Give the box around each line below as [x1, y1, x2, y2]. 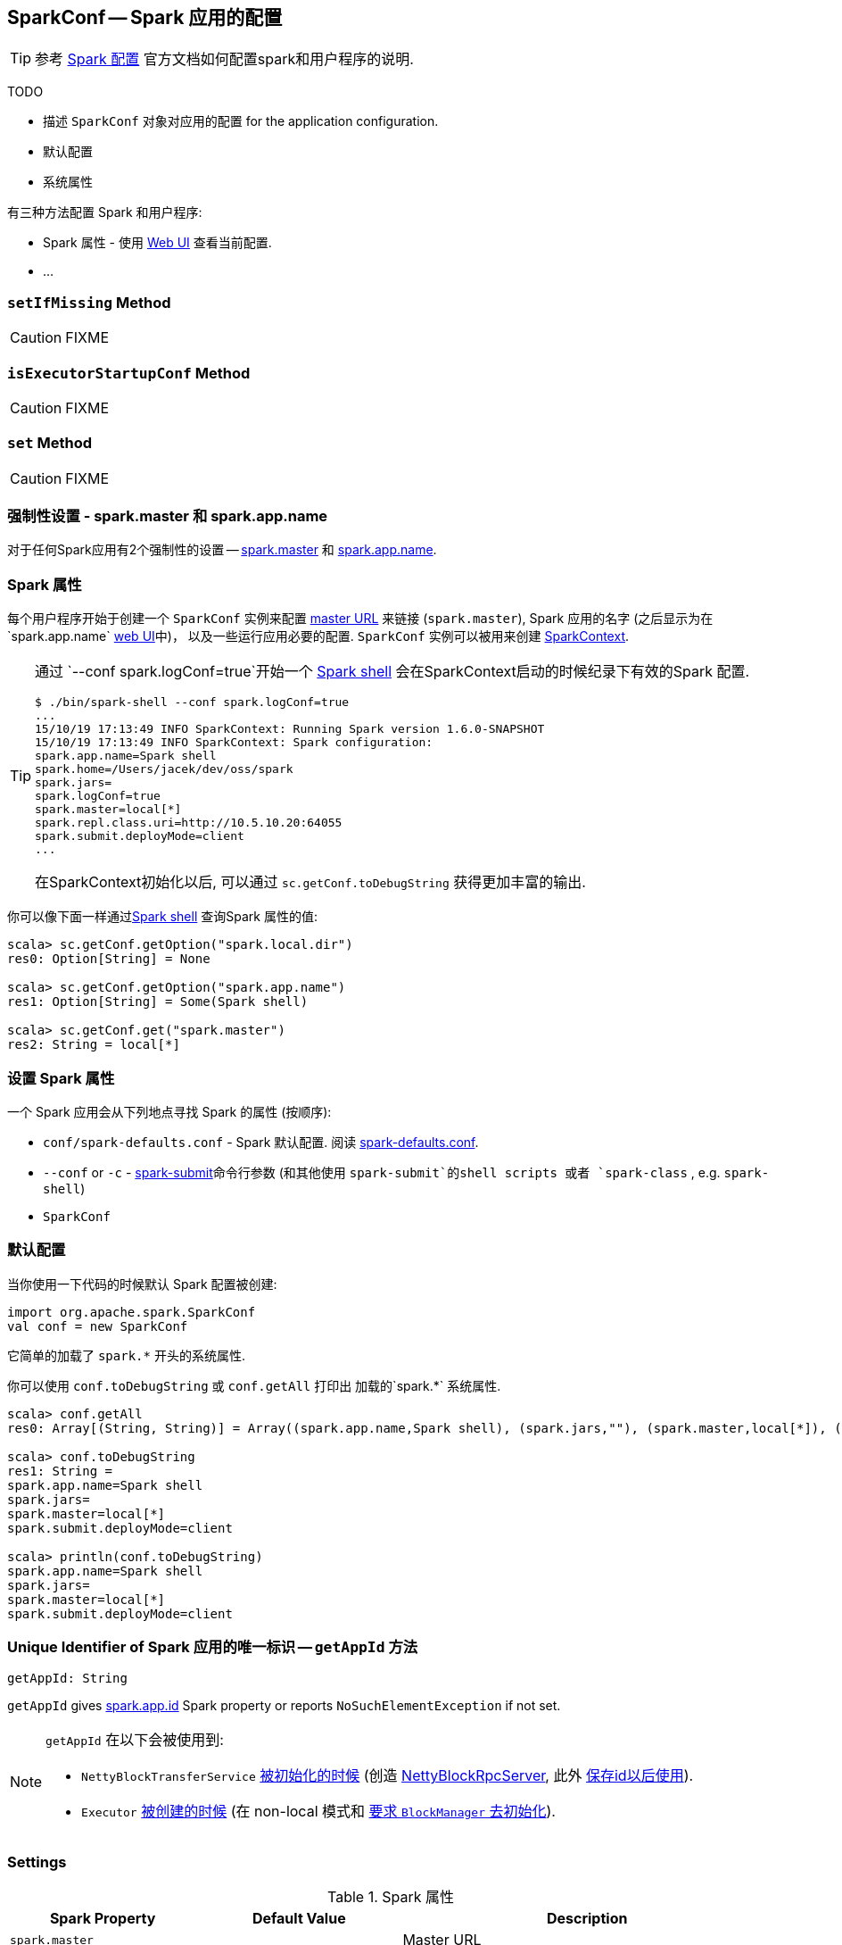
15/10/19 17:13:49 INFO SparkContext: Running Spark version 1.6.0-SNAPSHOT [35, 722, 545, 736]
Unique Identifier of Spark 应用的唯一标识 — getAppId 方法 [7, 1638, 418, 1657]
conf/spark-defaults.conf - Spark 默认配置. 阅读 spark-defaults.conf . [43, 1134, 479, 1150]
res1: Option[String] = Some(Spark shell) [7, 994, 309, 1010]
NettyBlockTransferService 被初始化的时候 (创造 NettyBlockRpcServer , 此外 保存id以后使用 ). [81, 1766, 694, 1785]
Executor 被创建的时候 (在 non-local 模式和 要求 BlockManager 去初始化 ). [81, 1802, 556, 1821]
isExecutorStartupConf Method [7, 363, 251, 382]
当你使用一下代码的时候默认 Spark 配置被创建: [7, 1276, 277, 1292]
